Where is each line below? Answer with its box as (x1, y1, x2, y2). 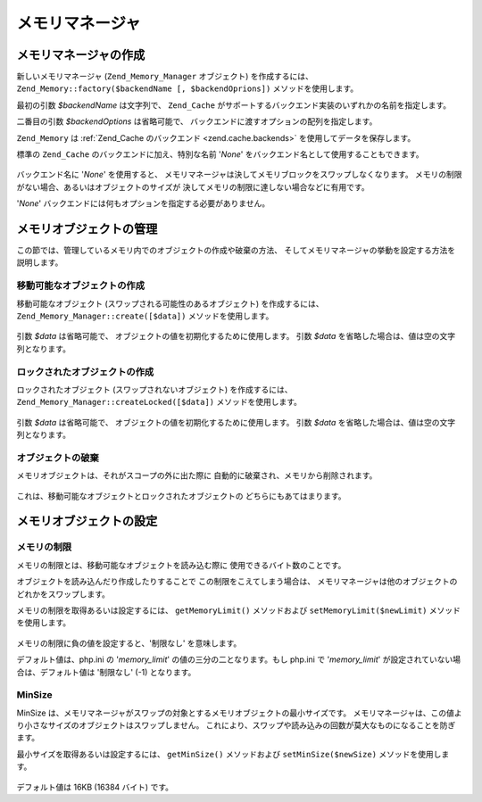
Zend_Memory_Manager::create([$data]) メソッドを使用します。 (16, 310, 274, 321)
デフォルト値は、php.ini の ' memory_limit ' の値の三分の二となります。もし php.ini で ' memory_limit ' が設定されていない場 (16, 654, 461, 665)
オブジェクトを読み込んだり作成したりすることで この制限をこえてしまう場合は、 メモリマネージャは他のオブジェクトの (16, 576, 458, 587)
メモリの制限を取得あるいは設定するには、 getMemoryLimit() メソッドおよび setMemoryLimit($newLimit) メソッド (16, 605, 461, 616)
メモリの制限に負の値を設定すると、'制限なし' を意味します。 (16, 638, 242, 649)
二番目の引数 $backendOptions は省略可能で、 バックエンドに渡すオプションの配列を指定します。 (16, 116, 378, 127)
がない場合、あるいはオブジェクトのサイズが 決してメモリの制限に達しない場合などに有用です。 (16, 181, 370, 192)
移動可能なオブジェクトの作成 (16, 279, 145, 292)
